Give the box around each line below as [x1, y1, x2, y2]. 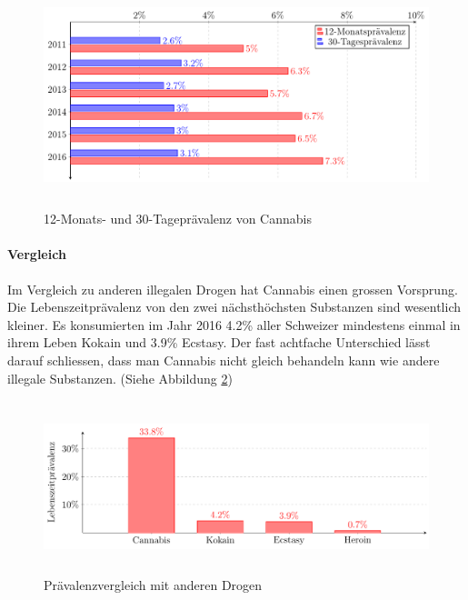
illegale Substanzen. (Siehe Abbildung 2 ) [7, 368, 233, 387]
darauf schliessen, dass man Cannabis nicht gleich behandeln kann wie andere [7, 351, 440, 370]
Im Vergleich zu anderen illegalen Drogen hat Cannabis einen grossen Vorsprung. [7, 279, 458, 298]
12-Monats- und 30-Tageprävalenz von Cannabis [44, 209, 312, 228]
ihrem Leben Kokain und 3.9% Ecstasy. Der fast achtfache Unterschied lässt [7, 333, 431, 352]
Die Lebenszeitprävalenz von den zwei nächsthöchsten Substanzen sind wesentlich [7, 297, 462, 316]
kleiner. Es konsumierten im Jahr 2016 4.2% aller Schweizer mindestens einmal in [7, 315, 461, 334]
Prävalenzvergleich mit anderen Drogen [44, 575, 263, 594]
